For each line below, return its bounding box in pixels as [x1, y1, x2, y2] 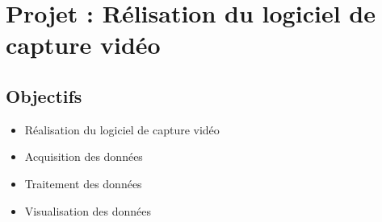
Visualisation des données [24, 202, 152, 219]
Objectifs [6, 83, 82, 108]
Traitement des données [24, 175, 142, 191]
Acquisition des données [24, 148, 143, 165]
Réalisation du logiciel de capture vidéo [24, 121, 220, 138]
